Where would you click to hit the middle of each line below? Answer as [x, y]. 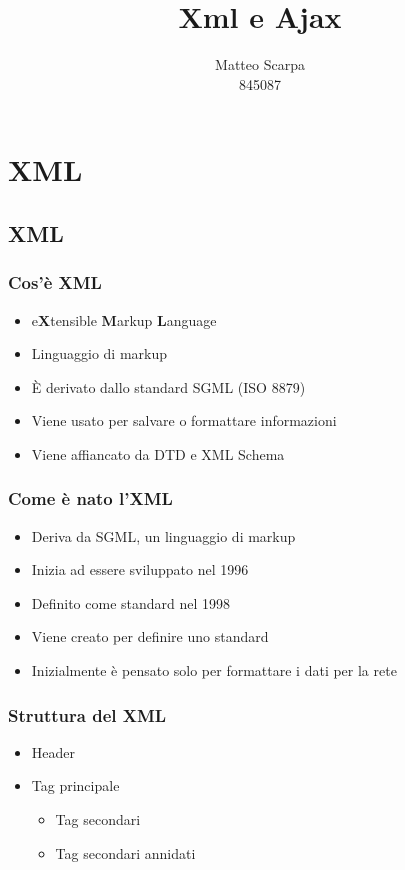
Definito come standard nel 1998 [131, 602]
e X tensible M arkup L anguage [124, 319]
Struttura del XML [87, 714]
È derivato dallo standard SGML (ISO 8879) [168, 386]
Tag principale [75, 785]
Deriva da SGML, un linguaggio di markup [163, 535]
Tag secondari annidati [125, 852]
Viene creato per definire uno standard [150, 636]
